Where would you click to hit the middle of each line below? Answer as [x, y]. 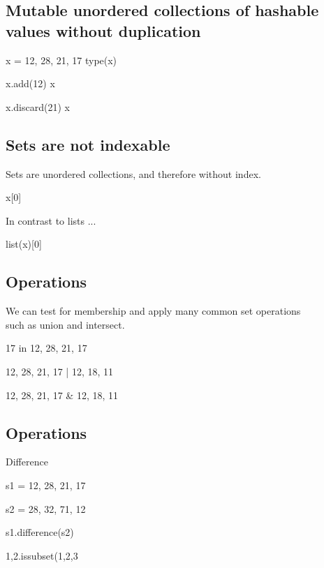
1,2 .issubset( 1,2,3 [42, 555]
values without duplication [103, 30]
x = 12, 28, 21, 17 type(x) [61, 60]
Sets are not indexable [88, 144]
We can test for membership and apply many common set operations [153, 311]
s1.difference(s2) [40, 532]
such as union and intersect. [65, 324]
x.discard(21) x [38, 106]
